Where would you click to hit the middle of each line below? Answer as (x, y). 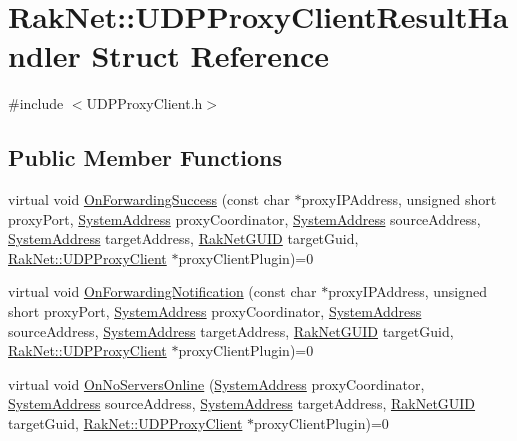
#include (36, 103)
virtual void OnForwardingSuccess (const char (149, 199)
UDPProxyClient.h (144, 103)
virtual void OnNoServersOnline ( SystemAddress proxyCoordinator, (216, 383)
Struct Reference (210, 55)
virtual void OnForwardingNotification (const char (162, 291)
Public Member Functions (145, 157)
